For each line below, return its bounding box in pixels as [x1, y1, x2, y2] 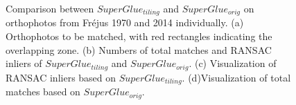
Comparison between [6, 1, 94, 15]
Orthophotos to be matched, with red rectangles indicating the [6, 29, 272, 44]
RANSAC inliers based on [6, 70, 116, 84]
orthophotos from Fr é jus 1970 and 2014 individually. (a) [6, 15, 244, 30]
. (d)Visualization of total [182, 70, 291, 84]
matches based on [6, 84, 80, 99]
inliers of [6, 56, 42, 70]
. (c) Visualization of [189, 56, 277, 70]
